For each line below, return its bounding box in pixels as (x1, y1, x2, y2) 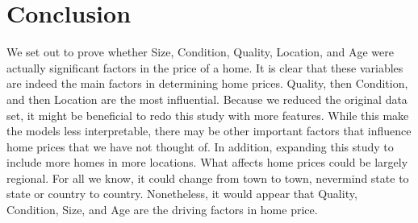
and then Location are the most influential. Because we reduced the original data (6, 90, 408, 107)
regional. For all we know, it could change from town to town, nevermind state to (6, 169, 409, 186)
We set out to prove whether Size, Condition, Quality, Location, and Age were (6, 43, 394, 60)
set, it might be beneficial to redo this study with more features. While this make (6, 106, 409, 123)
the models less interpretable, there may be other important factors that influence (6, 122, 412, 139)
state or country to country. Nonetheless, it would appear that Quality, (6, 185, 357, 202)
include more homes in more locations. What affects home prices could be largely (6, 154, 408, 171)
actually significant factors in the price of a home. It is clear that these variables (6, 59, 403, 76)
